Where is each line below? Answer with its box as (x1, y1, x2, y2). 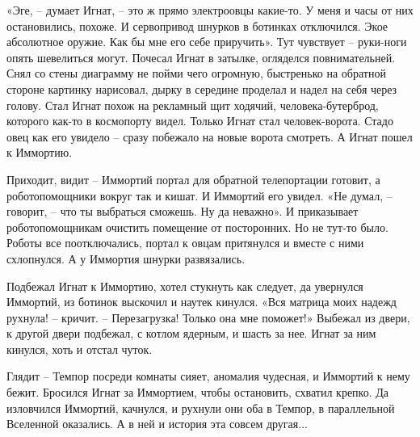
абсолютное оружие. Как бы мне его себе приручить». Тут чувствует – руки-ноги (6, 33, 407, 50)
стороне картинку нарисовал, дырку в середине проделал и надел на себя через (6, 80, 397, 97)
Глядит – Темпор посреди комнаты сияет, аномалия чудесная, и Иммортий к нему (6, 368, 410, 384)
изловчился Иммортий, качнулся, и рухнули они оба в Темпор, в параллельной (6, 399, 395, 416)
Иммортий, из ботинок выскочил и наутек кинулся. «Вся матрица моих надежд (6, 293, 397, 310)
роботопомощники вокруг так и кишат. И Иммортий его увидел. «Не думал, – (6, 187, 393, 204)
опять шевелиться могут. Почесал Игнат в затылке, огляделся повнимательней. (6, 48, 396, 65)
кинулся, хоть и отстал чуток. (6, 340, 153, 357)
